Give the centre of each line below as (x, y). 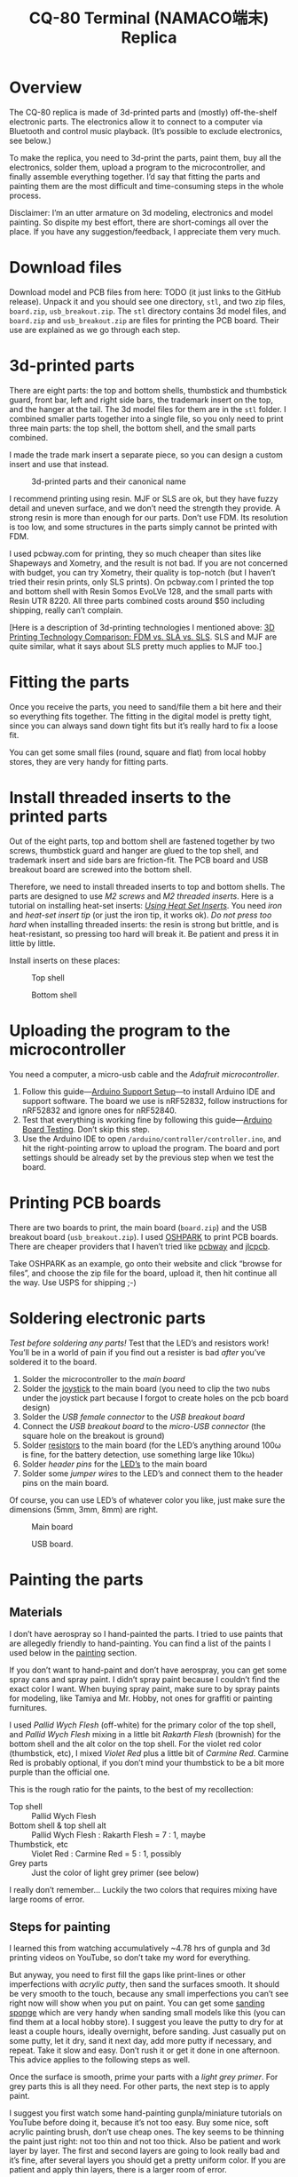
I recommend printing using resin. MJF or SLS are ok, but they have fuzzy (144, 498)
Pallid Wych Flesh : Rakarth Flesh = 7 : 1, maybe (118, 1834)
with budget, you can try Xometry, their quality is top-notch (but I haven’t (142, 572)
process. (25, 195)
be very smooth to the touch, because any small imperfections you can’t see (149, 1994)
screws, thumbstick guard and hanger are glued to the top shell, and (134, 850)
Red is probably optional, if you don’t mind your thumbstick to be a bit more (147, 1762)
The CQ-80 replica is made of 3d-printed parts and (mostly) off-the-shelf (143, 112)
